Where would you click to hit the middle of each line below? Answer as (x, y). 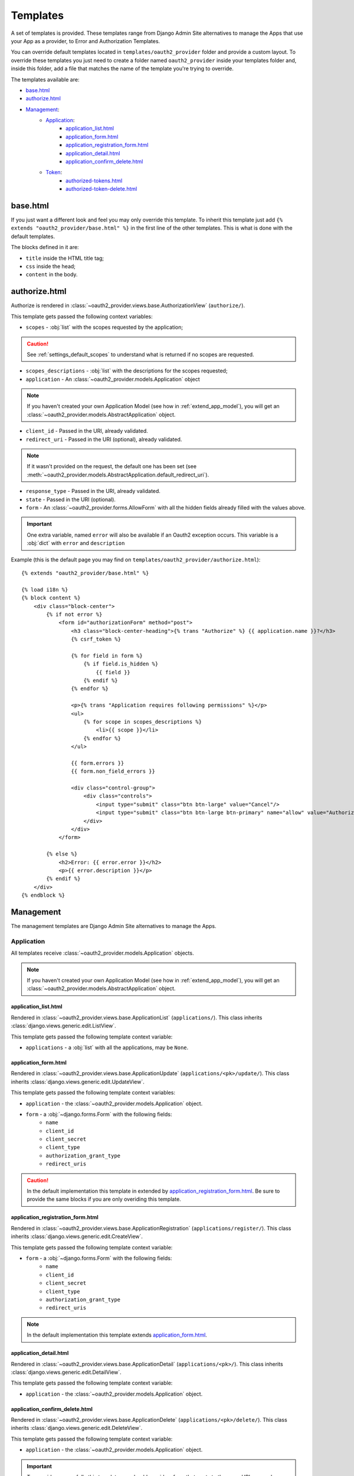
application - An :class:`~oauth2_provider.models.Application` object (113, 379)
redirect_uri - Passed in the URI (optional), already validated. (104, 439)
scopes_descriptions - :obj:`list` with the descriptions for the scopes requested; (127, 371)
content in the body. (52, 275)
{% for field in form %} (107, 656)
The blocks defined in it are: (45, 247)
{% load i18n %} (45, 590)
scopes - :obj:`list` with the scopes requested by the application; (104, 327)
